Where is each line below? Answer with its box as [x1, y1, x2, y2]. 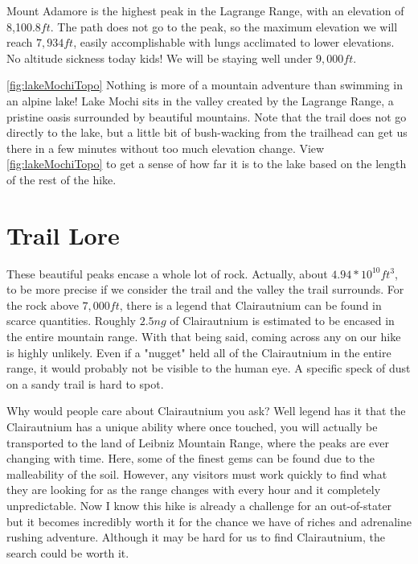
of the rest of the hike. [6, 171, 117, 187]
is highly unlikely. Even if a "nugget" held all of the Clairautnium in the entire [6, 344, 391, 360]
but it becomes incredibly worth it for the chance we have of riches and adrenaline [6, 513, 412, 529]
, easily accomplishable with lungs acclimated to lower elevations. [73, 34, 395, 51]
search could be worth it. [6, 544, 129, 561]
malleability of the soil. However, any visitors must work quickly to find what [6, 465, 387, 482]
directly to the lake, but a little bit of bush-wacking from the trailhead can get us [6, 124, 408, 141]
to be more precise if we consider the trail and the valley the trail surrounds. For [6, 281, 404, 298]
